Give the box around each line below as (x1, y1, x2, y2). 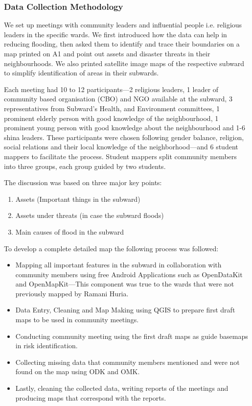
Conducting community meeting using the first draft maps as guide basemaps (15, 331, 248, 341)
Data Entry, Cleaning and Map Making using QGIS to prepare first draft (15, 305, 235, 315)
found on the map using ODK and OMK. (15, 366, 140, 377)
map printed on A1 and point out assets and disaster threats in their (4, 48, 210, 58)
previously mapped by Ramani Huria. (15, 288, 129, 298)
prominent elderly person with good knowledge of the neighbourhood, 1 (4, 113, 219, 123)
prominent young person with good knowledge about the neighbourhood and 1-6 (4, 122, 245, 133)
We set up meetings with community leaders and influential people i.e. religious (4, 20, 242, 30)
